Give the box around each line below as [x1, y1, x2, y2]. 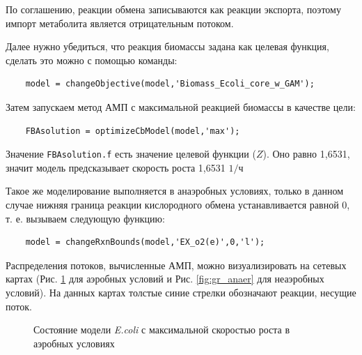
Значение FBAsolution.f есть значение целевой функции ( [6, 146, 256, 161]
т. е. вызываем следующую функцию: [6, 211, 165, 225]
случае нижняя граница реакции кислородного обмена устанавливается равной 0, [6, 197, 350, 211]
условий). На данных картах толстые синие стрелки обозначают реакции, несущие [6, 285, 356, 299]
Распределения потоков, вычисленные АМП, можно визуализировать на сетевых [6, 257, 347, 272]
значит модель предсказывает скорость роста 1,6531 [6, 160, 226, 174]
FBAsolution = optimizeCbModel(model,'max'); [25, 126, 240, 136]
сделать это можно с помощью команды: [6, 52, 178, 67]
